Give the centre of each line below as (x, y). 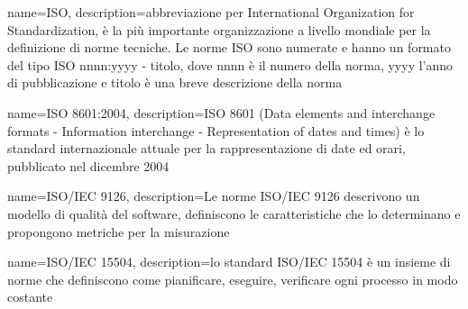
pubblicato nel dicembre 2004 (88, 165)
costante (30, 297)
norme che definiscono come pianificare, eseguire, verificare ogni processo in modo (233, 279)
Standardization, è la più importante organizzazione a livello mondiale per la (219, 29)
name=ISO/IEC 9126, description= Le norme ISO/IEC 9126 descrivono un (214, 196)
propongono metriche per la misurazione (119, 231)
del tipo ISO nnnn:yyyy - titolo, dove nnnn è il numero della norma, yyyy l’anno (230, 64)
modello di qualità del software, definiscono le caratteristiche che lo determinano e (234, 213)
